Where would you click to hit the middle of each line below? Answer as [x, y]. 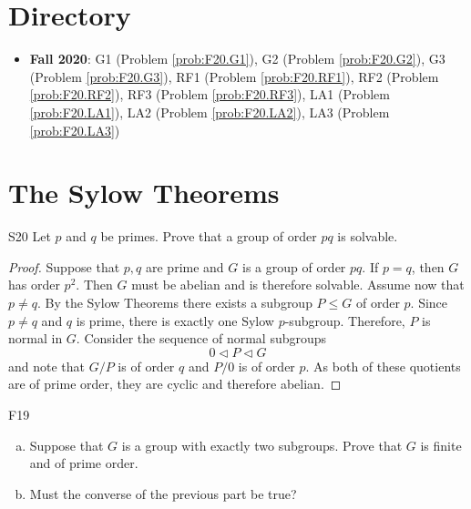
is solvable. [368, 236]
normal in [36, 338]
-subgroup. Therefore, [345, 320]
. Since [429, 302]
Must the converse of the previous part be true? [163, 493]
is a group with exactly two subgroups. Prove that [262, 445]
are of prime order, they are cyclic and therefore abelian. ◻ [175, 384]
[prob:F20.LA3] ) [75, 130]
